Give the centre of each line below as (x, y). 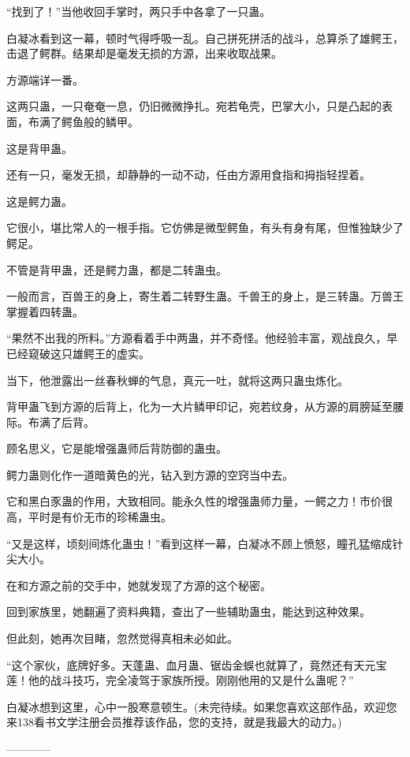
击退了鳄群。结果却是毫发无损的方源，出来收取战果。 (144, 53)
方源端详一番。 (45, 79)
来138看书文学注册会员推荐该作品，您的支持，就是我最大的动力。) (174, 722)
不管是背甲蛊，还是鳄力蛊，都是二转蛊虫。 (117, 269)
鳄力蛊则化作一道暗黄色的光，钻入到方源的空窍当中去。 (150, 474)
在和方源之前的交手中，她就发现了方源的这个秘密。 (139, 585)
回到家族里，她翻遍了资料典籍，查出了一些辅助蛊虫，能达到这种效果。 (188, 612)
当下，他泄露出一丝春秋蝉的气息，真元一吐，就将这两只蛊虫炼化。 (177, 380)
